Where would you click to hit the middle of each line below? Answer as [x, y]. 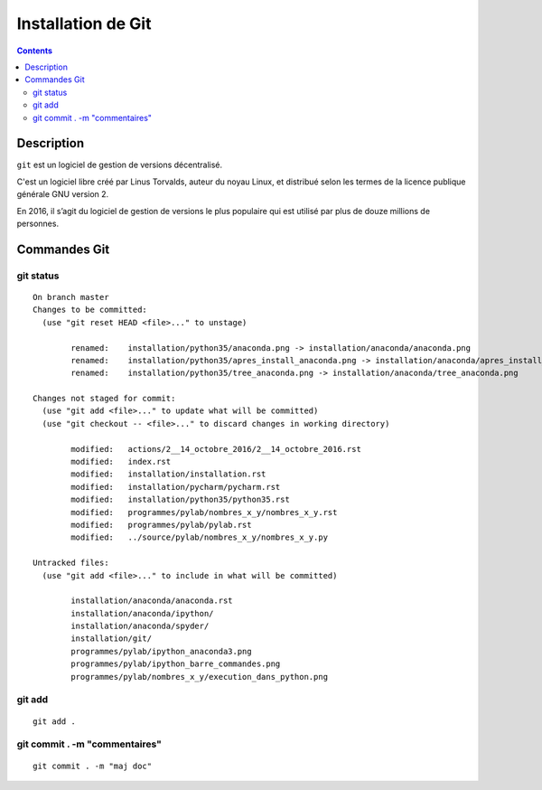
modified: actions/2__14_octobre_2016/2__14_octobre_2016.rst [216, 449]
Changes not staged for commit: [104, 399]
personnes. [37, 223]
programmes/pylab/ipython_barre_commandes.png [176, 664]
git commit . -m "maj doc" [93, 766]
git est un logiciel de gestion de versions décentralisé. [120, 165]
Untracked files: [71, 563]
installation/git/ [112, 639]
